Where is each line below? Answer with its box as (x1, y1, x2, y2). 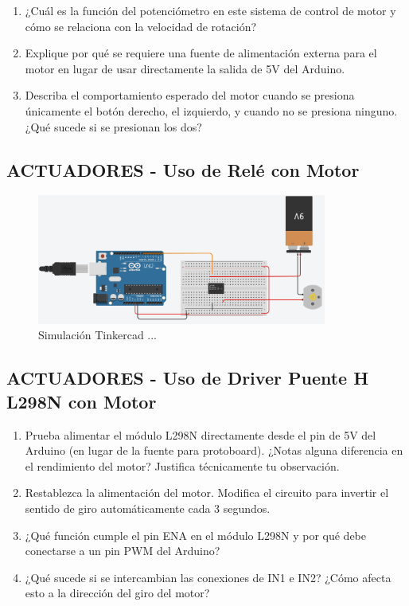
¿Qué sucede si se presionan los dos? (25, 118, 202, 135)
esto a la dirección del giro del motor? (25, 584, 210, 601)
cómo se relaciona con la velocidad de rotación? (25, 18, 257, 34)
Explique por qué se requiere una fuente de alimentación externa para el (25, 45, 377, 61)
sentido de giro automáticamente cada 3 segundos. (25, 500, 271, 517)
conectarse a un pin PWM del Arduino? (25, 542, 220, 559)
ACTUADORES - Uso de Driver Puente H (6, 366, 369, 390)
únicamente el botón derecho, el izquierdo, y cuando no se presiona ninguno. (25, 102, 398, 119)
